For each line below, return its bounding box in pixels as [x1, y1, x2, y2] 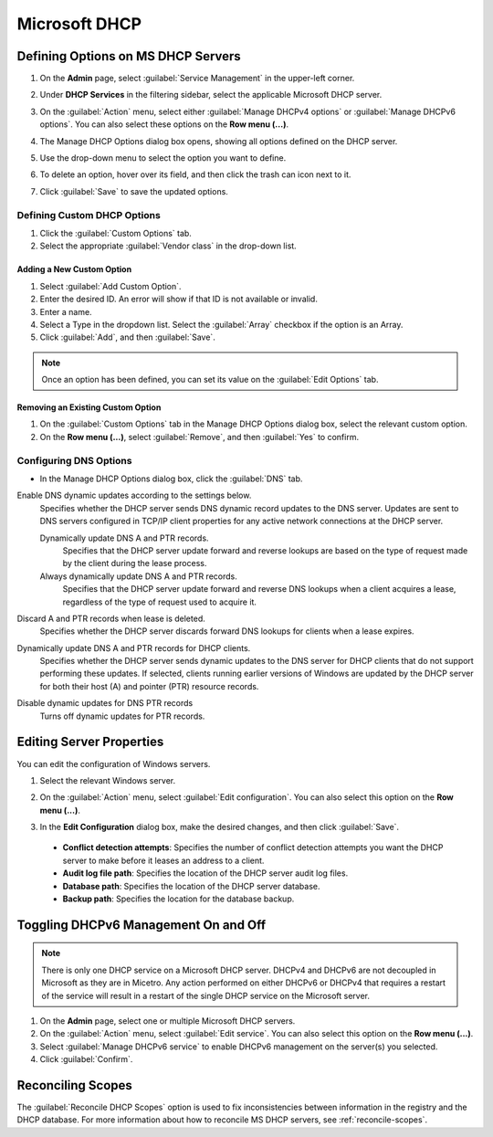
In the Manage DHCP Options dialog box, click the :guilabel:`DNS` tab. [39, 473, 303, 484]
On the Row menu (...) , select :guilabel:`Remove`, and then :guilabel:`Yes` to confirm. [39, 431, 360, 442]
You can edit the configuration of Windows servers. [16, 758, 211, 769]
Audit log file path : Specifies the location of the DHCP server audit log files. [62, 868, 349, 879]
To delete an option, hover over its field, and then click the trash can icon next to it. [39, 169, 351, 180]
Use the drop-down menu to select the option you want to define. [39, 153, 287, 163]
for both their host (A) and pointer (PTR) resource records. [39, 680, 259, 691]
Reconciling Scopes [16, 1078, 132, 1093]
